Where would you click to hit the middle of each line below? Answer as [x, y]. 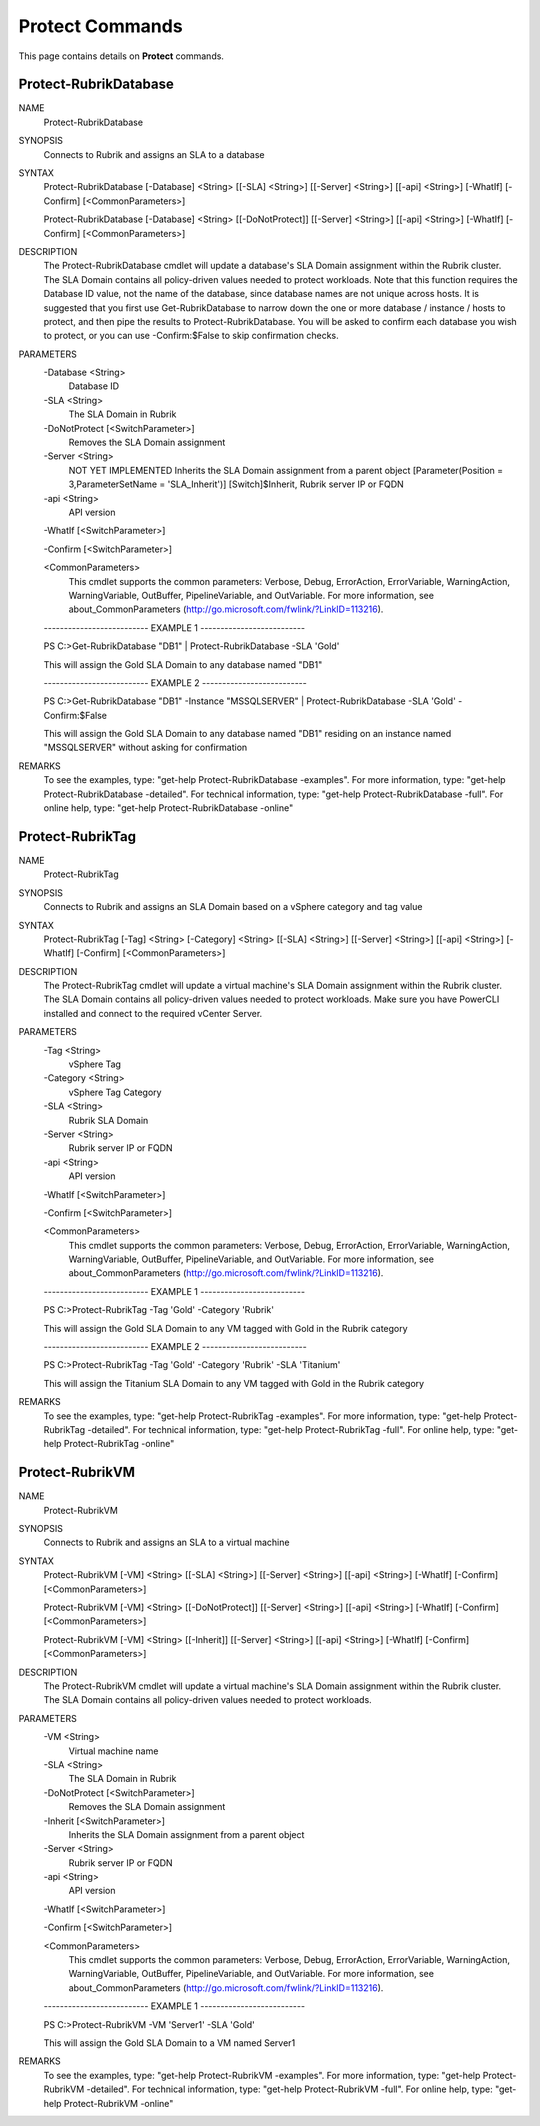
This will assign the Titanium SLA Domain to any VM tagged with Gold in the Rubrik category [234, 1383]
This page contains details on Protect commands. [121, 56]
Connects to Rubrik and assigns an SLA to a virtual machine [166, 1542]
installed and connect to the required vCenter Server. [153, 1013]
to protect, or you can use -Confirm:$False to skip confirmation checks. [191, 336]
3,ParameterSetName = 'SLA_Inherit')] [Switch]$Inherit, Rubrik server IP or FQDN [236, 484]
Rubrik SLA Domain [108, 1120]
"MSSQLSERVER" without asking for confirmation [145, 747]
